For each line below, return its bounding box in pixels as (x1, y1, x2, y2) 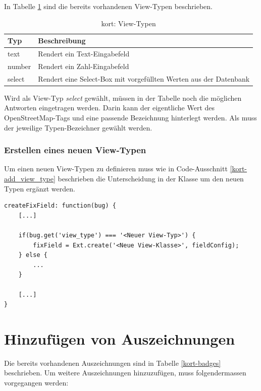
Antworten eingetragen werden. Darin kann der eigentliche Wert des (4, 102, 215, 113)
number (8, 60, 31, 71)
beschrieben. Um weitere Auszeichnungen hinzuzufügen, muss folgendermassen (4, 367, 246, 378)
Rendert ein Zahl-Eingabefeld (38, 60, 129, 71)
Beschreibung (38, 35, 86, 46)
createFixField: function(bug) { (4, 202, 116, 210)
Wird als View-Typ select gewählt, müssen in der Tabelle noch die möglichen (4, 92, 242, 103)
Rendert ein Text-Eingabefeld (38, 48, 130, 59)
